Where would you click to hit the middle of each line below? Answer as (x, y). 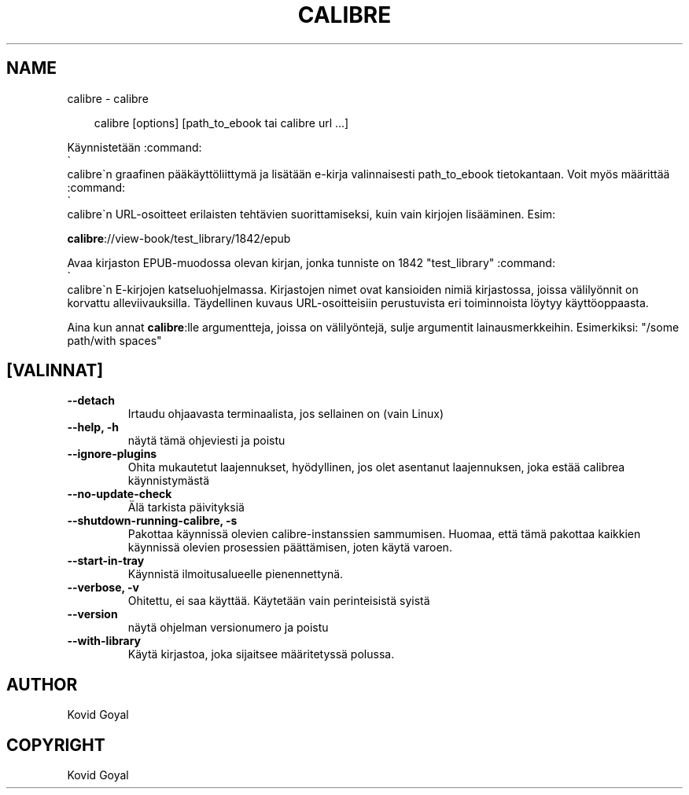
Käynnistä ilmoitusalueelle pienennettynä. (236, 574)
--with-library (104, 641)
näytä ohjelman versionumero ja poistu (228, 628)
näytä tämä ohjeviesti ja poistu (206, 441)
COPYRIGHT (56, 745)
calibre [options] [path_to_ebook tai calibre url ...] (221, 123)
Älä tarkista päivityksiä (186, 507)
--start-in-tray (106, 561)
